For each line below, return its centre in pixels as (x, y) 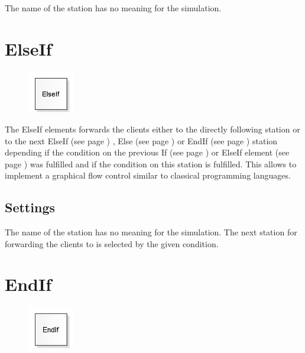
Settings (30, 207)
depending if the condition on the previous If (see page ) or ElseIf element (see (147, 152)
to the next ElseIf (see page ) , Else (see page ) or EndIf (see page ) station (141, 140)
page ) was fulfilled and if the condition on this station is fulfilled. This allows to (151, 163)
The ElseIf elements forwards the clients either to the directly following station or (152, 129)
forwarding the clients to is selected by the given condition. (112, 243)
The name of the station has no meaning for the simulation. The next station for (151, 232)
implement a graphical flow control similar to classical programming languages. (148, 175)
